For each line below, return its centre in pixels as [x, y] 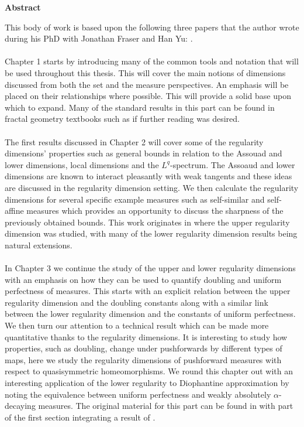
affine [14, 211]
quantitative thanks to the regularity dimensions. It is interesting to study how [146, 337]
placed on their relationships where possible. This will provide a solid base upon [148, 96]
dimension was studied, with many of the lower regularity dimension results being [151, 233]
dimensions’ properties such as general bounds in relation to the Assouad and [144, 153]
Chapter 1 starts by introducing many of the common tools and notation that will [152, 61]
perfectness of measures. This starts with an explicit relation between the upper [148, 291]
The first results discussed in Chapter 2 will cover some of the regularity [134, 141]
